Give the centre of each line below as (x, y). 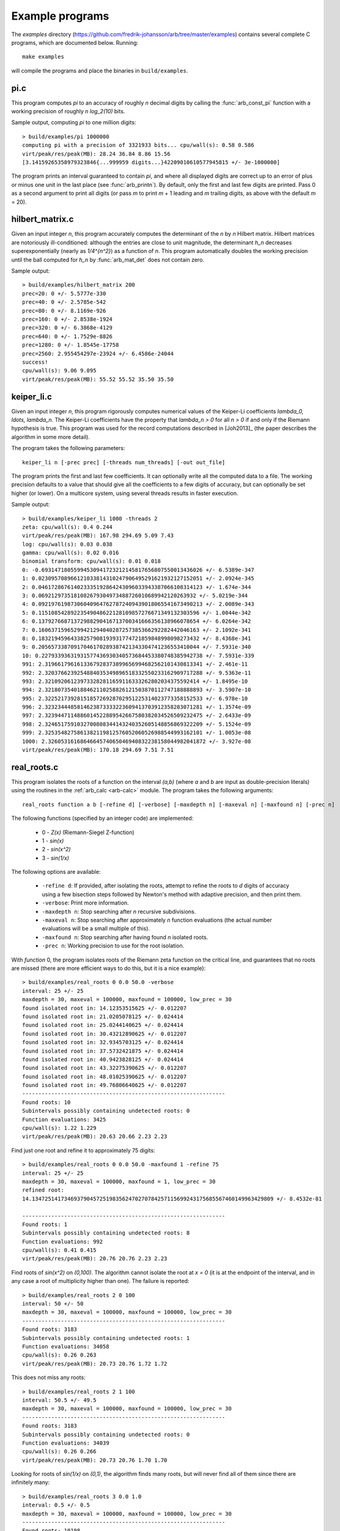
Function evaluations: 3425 (64, 1119)
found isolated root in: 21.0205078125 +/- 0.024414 (103, 1016)
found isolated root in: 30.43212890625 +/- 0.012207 (104, 1034)
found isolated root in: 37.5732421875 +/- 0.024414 (103, 1051)
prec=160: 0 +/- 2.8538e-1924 (68, 319)
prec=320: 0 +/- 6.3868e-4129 (68, 328)
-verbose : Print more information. (85, 903)
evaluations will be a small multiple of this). (96, 928)
